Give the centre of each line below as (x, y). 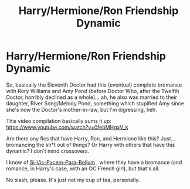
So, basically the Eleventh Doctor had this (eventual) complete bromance (94, 85)
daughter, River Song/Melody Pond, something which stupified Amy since (95, 103)
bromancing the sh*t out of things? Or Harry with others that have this (91, 145)
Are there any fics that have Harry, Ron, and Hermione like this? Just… (91, 138)
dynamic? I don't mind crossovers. (48, 151)
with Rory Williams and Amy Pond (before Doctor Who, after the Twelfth (93, 91)
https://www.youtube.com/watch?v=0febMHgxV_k (67, 127)
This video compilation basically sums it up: (59, 121)
